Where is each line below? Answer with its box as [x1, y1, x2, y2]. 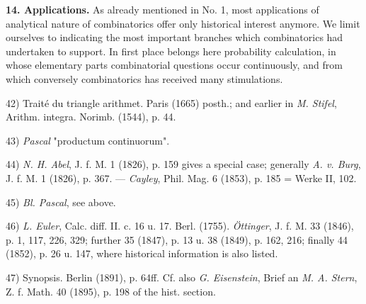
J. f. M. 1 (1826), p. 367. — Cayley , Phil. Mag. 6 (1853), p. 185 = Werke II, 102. [6, 170, 357, 185]
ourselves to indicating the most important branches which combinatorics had [6, 30, 343, 45]
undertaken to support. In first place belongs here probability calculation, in [6, 43, 336, 58]
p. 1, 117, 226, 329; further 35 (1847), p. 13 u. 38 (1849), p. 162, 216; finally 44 [6, 232, 348, 247]
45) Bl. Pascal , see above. [6, 194, 116, 209]
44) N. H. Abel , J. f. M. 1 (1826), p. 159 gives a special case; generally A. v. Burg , [6, 157, 361, 171]
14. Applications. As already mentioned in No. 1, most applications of [6, 2, 319, 16]
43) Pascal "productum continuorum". [6, 133, 170, 147]
